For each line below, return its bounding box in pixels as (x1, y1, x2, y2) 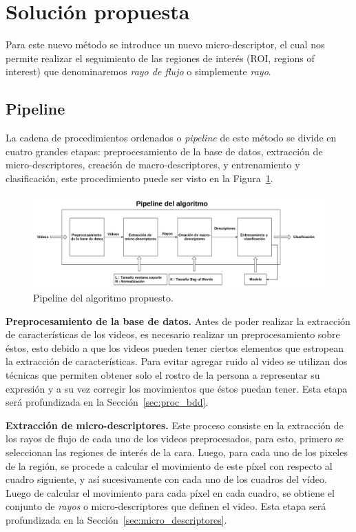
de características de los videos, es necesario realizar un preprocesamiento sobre (6, 327, 340, 342)
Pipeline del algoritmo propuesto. (33, 290, 174, 305)
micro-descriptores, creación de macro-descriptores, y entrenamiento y (6, 157, 300, 172)
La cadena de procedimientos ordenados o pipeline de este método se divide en (6, 130, 337, 145)
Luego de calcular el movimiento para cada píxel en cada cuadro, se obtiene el (6, 485, 335, 500)
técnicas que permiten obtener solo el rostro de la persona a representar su (6, 368, 320, 382)
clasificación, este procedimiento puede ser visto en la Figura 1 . (6, 170, 273, 185)
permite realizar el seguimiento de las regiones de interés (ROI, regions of (6, 50, 315, 65)
